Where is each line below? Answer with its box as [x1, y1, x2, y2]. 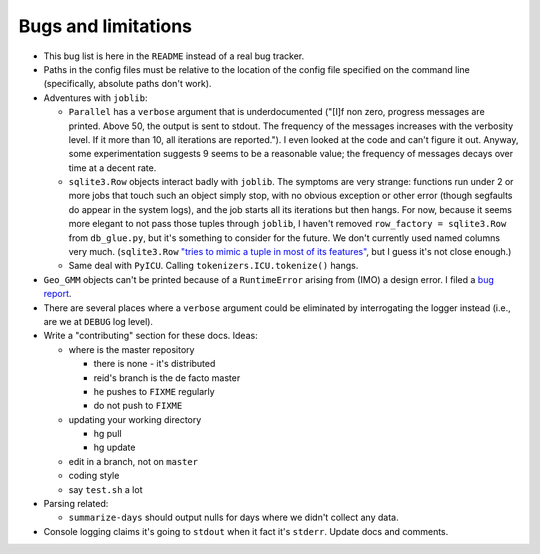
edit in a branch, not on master [68, 455, 199, 467]
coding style [68, 470, 120, 482]
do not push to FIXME [93, 400, 183, 412]
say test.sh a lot [68, 483, 143, 495]
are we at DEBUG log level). [43, 315, 154, 327]
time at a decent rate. [68, 161, 157, 174]
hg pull [93, 428, 122, 440]
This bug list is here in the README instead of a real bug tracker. [43, 50, 305, 62]
